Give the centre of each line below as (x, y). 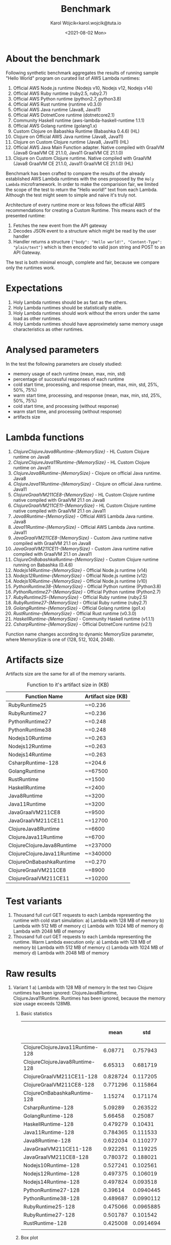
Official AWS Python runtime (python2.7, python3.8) (67, 99)
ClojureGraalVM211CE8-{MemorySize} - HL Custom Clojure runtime (84, 494)
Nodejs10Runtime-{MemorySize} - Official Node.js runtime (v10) (80, 581)
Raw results (31, 973)
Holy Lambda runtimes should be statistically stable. (68, 307)
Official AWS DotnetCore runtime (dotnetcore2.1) (64, 115)
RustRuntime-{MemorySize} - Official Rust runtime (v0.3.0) (75, 613)
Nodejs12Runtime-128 (52, 1174)
